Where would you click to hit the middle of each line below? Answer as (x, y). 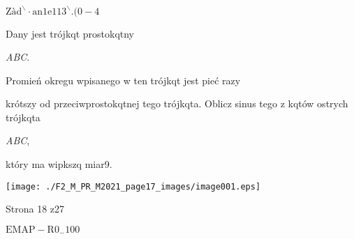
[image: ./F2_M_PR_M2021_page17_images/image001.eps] (133, 186)
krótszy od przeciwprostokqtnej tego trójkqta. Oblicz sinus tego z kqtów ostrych (177, 103)
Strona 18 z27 (35, 209)
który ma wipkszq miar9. (59, 164)
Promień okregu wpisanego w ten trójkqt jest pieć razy (123, 80)
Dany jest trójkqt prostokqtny (70, 33)
